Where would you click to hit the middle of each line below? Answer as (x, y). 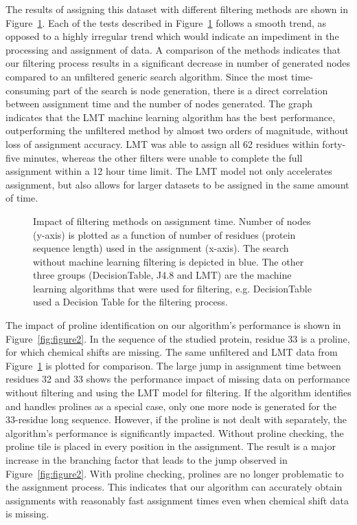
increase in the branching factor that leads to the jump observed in (147, 460)
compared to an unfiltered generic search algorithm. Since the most (147, 76)
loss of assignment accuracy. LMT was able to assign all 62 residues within (162, 143)
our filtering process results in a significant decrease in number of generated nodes (178, 63)
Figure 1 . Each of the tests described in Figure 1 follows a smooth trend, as (166, 22)
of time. (22, 198)
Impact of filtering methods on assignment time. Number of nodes (172, 221)
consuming (28, 90)
